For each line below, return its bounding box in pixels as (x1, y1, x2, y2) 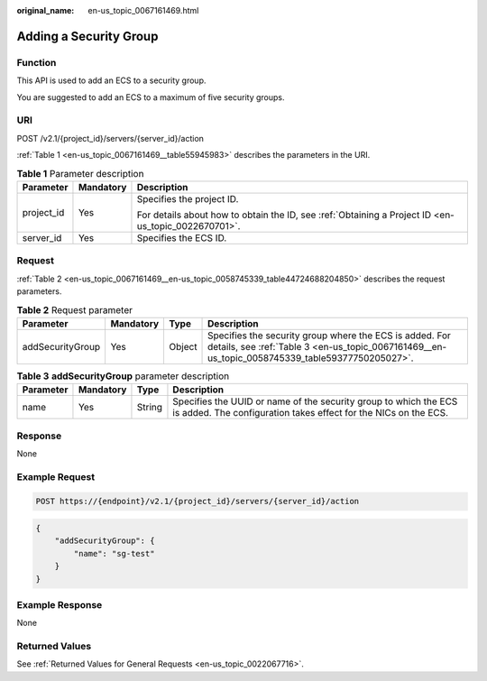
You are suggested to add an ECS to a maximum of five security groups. (16, 91, 285, 103)
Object (169, 340, 198, 353)
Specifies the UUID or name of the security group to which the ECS (172, 395, 458, 408)
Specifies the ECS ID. (136, 231, 227, 244)
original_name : (16, 5, 75, 15)
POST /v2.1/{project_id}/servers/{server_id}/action (16, 133, 205, 143)
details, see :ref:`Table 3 (207, 340, 310, 353)
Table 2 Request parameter (16, 303, 133, 316)
